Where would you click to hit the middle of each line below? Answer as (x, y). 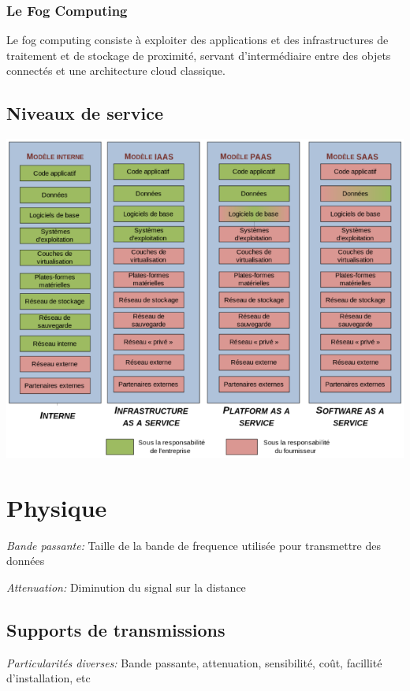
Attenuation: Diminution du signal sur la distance (126, 587)
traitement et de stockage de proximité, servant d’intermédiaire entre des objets (199, 55)
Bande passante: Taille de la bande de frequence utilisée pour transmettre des (194, 545)
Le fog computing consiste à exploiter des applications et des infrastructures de (198, 40)
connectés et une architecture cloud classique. (116, 71)
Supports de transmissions (116, 629)
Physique (57, 507)
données (26, 561)
